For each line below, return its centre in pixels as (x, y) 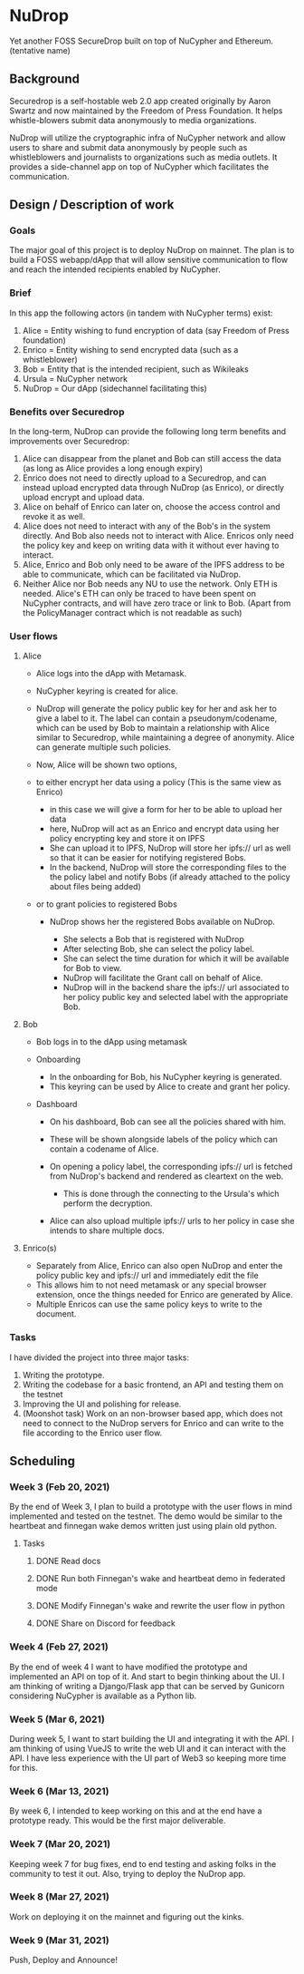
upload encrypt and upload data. (83, 497)
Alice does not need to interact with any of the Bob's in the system (147, 526)
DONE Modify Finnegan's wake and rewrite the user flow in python (160, 1606)
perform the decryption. (108, 1203)
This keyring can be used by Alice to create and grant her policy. (170, 1087)
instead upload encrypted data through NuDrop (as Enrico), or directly (153, 488)
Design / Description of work (92, 205)
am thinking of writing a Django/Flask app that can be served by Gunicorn (147, 1686)
